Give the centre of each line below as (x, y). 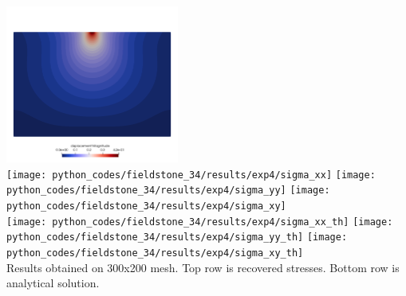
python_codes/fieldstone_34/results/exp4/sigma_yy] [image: (168, 191)
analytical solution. (53, 283)
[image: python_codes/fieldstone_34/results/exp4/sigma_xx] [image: (191, 175)
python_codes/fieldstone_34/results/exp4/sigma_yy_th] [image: (177, 238)
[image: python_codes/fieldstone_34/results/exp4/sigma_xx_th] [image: (200, 222)
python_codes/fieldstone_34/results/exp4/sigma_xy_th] (155, 253)
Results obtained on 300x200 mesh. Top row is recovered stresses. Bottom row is (203, 267)
